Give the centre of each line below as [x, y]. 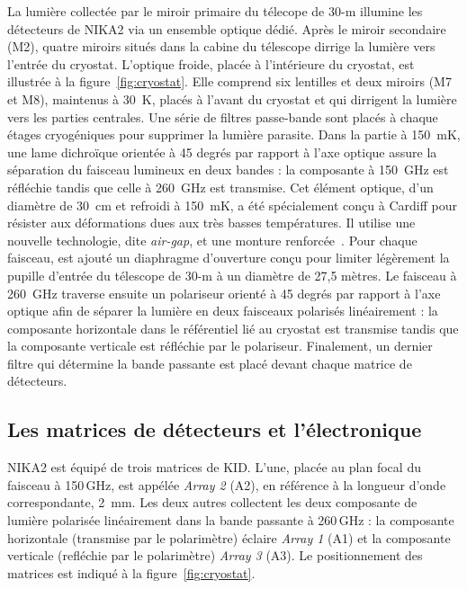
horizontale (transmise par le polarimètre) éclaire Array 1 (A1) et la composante [229, 537]
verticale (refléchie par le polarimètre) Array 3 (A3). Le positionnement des [215, 555]
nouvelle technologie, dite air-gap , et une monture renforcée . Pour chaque [212, 240]
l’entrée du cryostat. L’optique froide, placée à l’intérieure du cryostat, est [211, 63]
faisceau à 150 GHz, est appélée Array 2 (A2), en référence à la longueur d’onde [227, 484]
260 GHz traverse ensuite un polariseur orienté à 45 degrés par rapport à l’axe [224, 293]
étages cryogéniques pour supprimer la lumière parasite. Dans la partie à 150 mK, [234, 134]
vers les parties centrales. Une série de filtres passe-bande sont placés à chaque [223, 116]
